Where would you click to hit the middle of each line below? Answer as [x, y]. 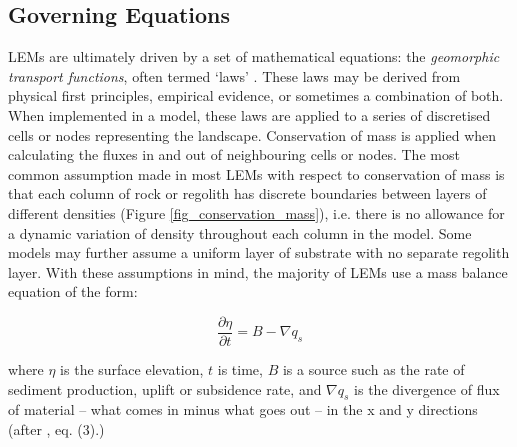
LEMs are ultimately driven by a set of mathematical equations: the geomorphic [254, 56]
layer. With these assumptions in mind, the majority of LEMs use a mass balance [258, 271]
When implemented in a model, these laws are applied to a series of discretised [249, 114]
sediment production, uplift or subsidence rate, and [165, 388]
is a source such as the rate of [373, 368]
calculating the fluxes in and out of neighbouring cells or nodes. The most [234, 154]
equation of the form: [73, 291]
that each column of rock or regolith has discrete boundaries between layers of [247, 193]
